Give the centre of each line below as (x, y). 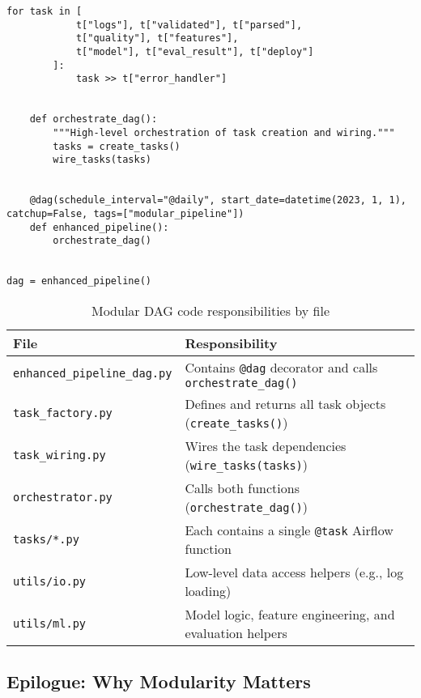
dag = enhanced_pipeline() (79, 281)
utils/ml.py (50, 623)
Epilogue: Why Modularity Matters (159, 681)
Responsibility (231, 343)
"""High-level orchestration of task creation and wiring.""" (224, 132)
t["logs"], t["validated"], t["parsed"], (189, 25)
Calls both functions (242, 487)
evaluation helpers (236, 632)
